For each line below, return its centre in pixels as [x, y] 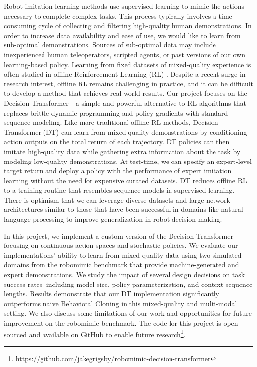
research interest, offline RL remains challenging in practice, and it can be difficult [129, 83]
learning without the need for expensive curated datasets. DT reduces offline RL [126, 180]
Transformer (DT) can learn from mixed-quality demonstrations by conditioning [126, 132]
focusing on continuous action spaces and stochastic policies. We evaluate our [121, 245]
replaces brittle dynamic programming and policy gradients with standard [116, 112]
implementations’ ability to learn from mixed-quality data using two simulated [123, 255]
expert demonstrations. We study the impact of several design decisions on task [125, 274]
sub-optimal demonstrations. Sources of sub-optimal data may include [110, 45]
